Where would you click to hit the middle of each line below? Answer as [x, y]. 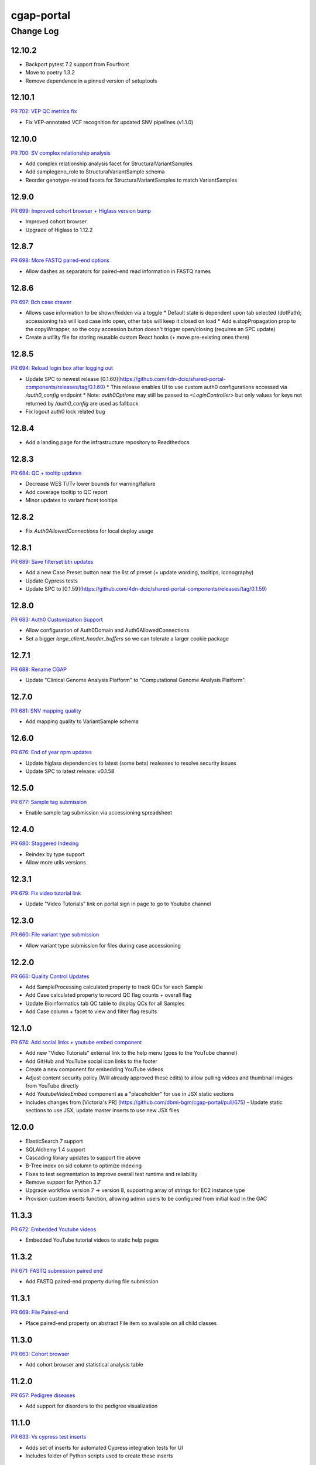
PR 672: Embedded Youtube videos [54, 1229]
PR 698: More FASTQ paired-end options [60, 260]
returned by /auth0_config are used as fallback [82, 403]
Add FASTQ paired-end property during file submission [92, 1282]
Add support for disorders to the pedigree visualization [92, 1406]
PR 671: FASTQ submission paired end [57, 1271]
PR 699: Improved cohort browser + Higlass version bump [81, 210]
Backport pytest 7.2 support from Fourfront [77, 64]
